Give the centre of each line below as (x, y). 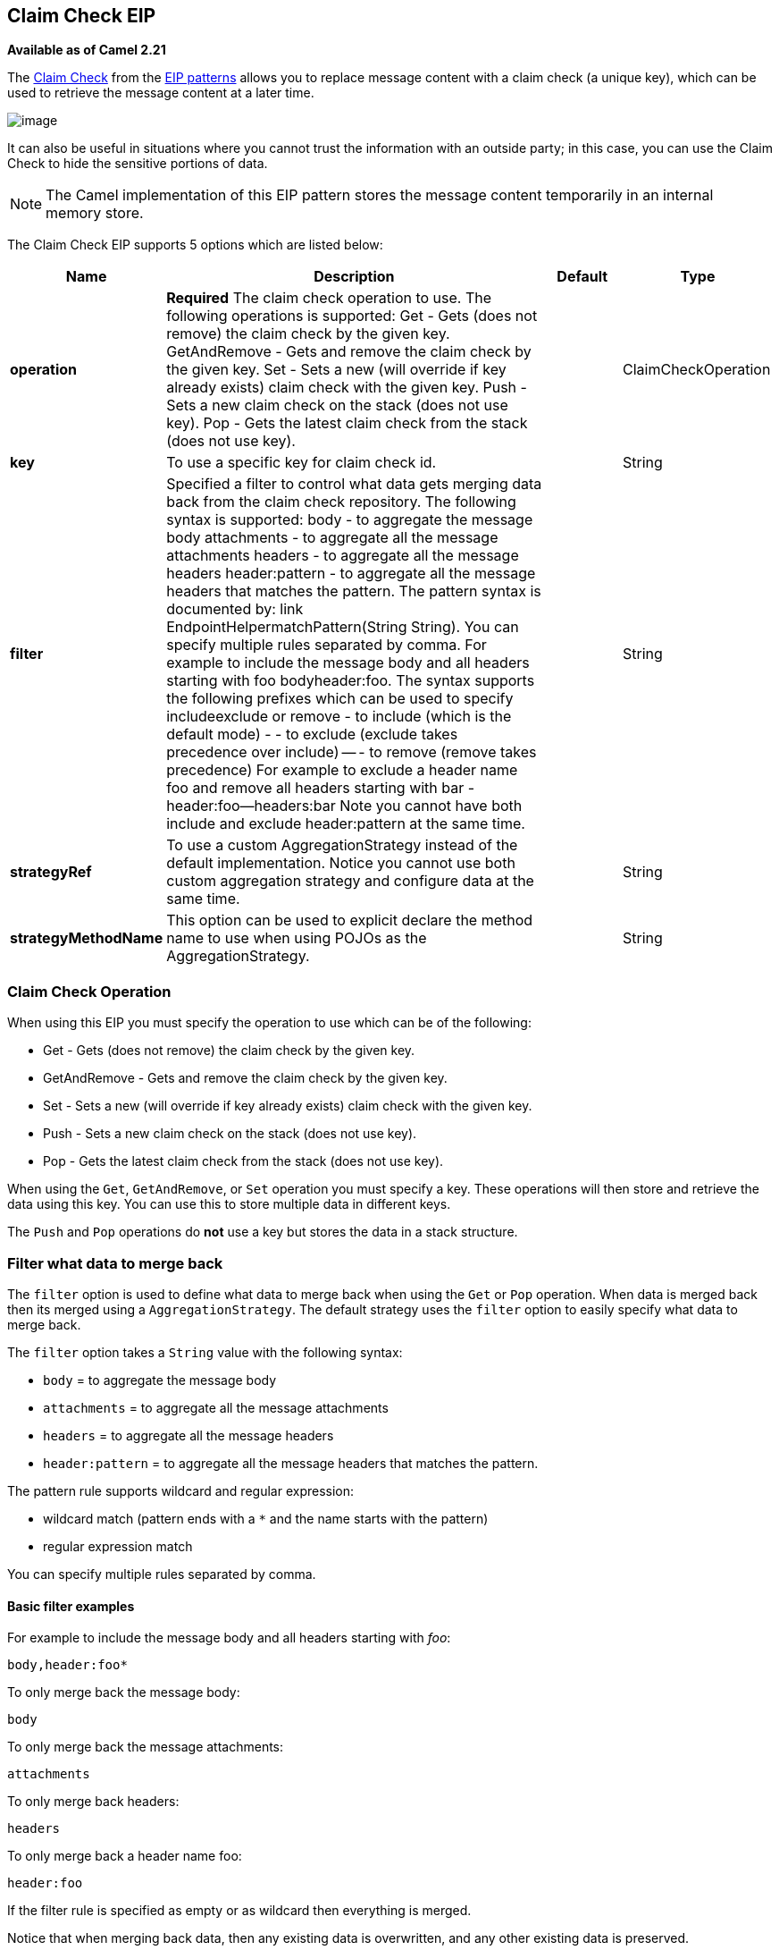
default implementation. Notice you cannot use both (341, 863)
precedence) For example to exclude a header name (342, 770)
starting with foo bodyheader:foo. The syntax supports (351, 681)
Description (354, 277)
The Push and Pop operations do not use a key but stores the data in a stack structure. (263, 1232)
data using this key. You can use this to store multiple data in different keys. (229, 1204)
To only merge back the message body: (124, 1693)
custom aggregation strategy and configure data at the (350, 881)
